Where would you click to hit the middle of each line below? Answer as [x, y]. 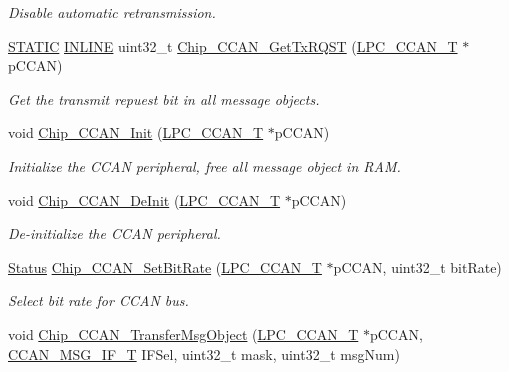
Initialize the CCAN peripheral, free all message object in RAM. [204, 165]
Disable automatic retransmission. [112, 12]
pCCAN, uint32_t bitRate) [417, 266]
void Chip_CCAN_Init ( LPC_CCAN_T [136, 132]
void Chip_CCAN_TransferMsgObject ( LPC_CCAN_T [183, 333]
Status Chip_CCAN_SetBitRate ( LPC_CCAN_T [165, 266]
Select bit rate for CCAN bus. [98, 300]
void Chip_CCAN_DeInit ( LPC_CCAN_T [144, 199]
